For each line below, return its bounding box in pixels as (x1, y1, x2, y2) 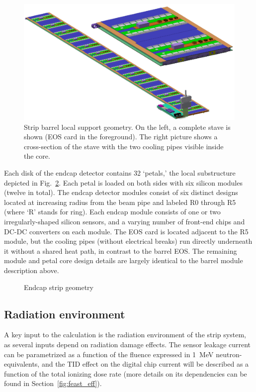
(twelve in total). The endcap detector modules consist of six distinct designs (4, 187, 238, 197)
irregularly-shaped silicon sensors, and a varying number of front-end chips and (4, 216, 245, 227)
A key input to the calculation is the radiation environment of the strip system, (4, 329, 246, 340)
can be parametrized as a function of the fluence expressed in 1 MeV (4, 349, 214, 359)
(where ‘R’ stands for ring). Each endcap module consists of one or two (4, 206, 221, 217)
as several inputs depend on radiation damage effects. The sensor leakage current (4, 339, 251, 349)
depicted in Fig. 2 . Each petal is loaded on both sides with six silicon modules (4, 177, 243, 188)
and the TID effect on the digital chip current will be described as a (41, 359, 249, 369)
